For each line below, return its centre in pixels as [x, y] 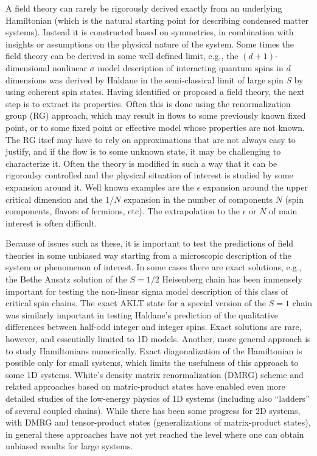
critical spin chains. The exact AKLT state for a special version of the [136, 303]
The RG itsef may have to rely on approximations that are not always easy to [151, 139]
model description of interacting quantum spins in [190, 67]
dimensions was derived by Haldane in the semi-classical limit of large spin [145, 79]
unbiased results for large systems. [69, 446]
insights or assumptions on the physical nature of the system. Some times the [150, 44]
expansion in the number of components [198, 199]
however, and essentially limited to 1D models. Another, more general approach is [158, 339]
